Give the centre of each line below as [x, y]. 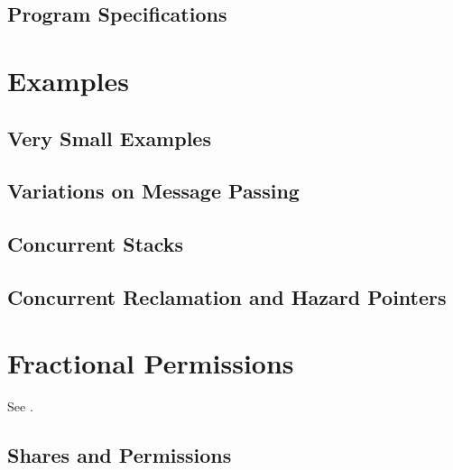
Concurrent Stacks [96, 244]
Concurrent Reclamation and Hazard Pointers [227, 296]
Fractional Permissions [151, 363]
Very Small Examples [109, 138]
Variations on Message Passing [153, 191]
